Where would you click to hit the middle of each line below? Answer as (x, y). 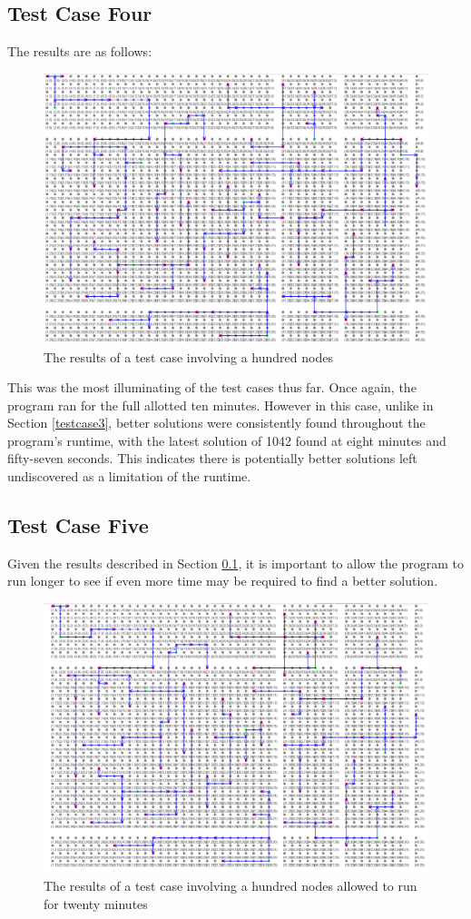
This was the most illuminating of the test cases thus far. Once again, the (212, 387)
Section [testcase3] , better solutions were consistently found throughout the (216, 423)
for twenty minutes (96, 903)
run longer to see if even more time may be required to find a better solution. (223, 581)
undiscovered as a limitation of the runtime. (129, 476)
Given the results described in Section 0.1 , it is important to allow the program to (236, 563)
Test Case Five (78, 525)
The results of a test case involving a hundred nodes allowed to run (231, 885)
